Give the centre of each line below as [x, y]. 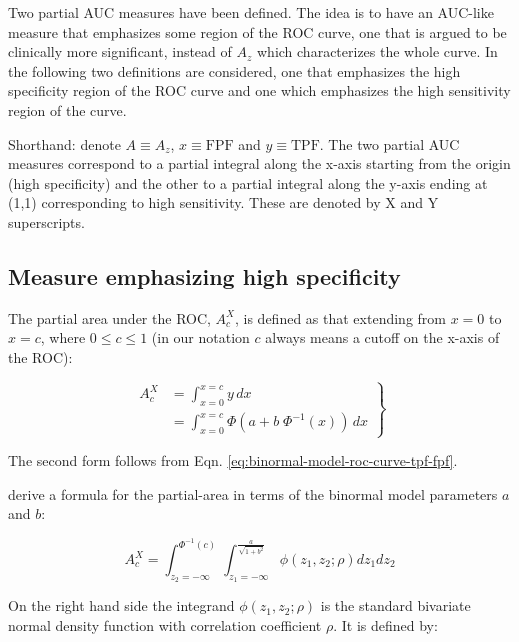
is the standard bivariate [395, 605]
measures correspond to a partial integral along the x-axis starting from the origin [259, 163]
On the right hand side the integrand [121, 605]
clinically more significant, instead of [120, 51]
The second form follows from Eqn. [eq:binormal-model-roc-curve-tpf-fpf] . [233, 460]
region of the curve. [67, 109]
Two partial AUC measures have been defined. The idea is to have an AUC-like [251, 12]
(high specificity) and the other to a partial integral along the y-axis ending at [248, 182]
